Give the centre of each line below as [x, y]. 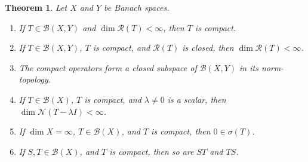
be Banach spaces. [137, 7]
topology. [35, 79]
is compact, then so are [152, 151]
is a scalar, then [197, 99]
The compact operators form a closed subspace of [108, 67]
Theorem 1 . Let [36, 7]
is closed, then [208, 48]
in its [249, 67]
